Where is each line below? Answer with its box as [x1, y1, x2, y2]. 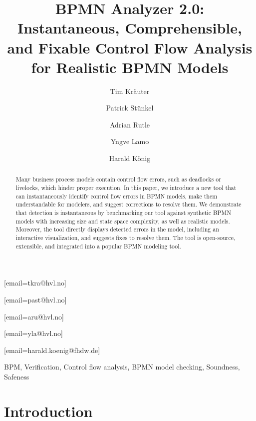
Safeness [4, 371, 29, 381]
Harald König [109, 153, 151, 163]
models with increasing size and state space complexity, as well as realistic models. [15, 216, 230, 225]
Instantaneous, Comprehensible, [17, 17, 242, 38]
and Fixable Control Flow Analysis [7, 37, 253, 57]
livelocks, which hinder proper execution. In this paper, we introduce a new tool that [15, 183, 237, 192]
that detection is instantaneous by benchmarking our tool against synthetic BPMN [15, 208, 232, 217]
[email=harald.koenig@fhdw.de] [4, 344, 100, 355]
